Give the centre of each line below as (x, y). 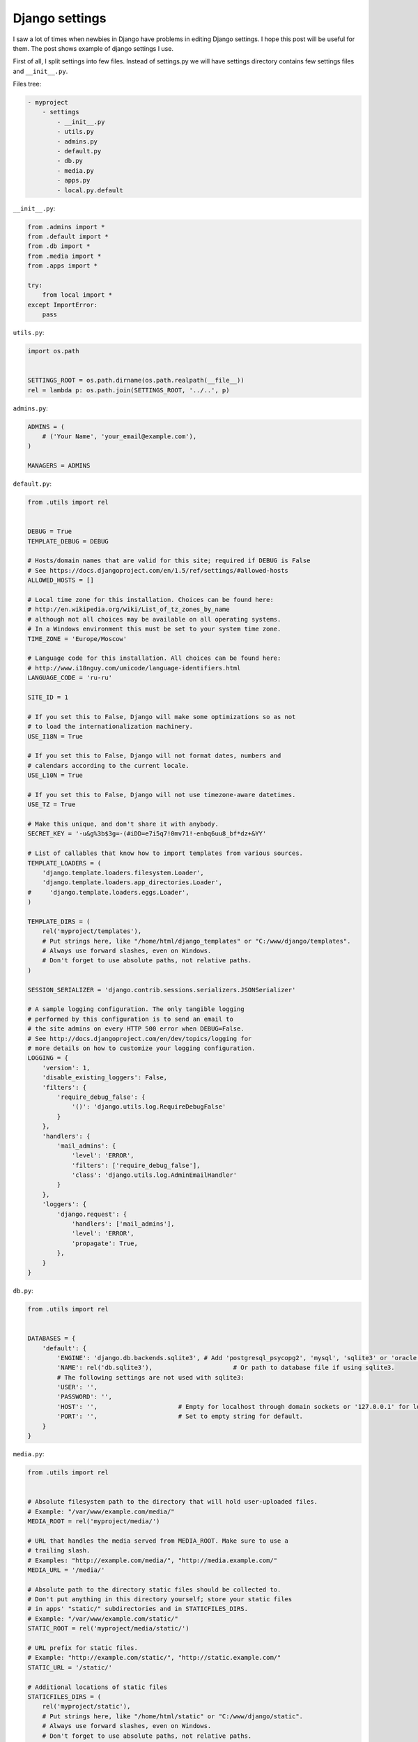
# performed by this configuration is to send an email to (130, 1019)
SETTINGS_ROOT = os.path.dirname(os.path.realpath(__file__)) (136, 380)
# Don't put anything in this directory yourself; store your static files (160, 1600)
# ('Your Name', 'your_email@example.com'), (119, 436)
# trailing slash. (59, 1551)
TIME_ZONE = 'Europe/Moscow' (77, 639)
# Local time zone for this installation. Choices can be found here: (151, 600)
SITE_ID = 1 (48, 697)
